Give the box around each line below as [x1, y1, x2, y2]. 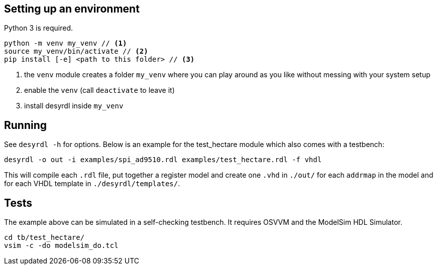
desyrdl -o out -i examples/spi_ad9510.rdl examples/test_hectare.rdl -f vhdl [4, 156, 322, 164]
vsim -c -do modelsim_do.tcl [4, 241, 119, 250]
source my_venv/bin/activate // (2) [4, 47, 148, 56]
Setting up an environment [4, 3, 140, 15]
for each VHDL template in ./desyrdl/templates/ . [4, 179, 180, 188]
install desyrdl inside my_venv [24, 101, 124, 110]
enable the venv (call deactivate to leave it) [24, 86, 175, 95]
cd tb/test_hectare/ [4, 233, 85, 242]
